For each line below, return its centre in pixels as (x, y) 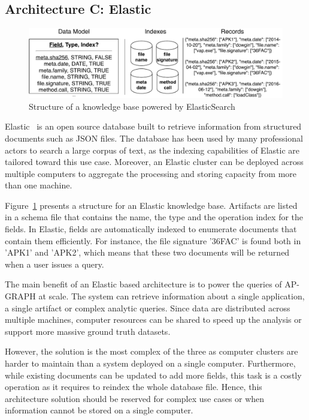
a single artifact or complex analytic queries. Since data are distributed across (148, 307)
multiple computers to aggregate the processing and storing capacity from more (151, 173)
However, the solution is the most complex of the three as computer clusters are (152, 351)
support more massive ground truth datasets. (88, 331)
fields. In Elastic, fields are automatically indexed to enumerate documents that (151, 229)
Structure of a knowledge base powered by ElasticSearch (132, 106)
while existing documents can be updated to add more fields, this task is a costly (153, 375)
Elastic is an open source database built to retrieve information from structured (153, 126)
